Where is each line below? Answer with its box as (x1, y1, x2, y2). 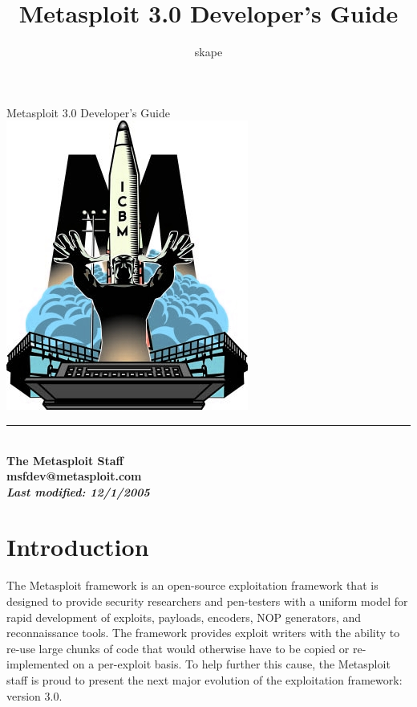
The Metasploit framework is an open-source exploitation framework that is (6, 577, 379, 594)
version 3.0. (6, 687, 63, 704)
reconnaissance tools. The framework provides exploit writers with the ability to (6, 624, 400, 641)
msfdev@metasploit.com (6, 468, 142, 484)
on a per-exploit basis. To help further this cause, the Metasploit (72, 656, 391, 672)
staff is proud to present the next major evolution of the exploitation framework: (6, 671, 403, 688)
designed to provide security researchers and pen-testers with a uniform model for (6, 593, 408, 609)
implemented (6, 656, 70, 672)
